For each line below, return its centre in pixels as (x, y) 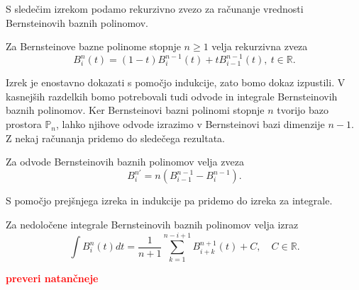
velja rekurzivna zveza (260, 46)
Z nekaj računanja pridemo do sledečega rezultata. (115, 138)
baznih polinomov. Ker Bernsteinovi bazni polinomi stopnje (135, 110)
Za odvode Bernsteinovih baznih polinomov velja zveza (125, 162)
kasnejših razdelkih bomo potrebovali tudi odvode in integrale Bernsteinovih (172, 96)
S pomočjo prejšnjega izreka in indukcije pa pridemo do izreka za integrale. (169, 201)
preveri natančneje (52, 278)
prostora (24, 124)
